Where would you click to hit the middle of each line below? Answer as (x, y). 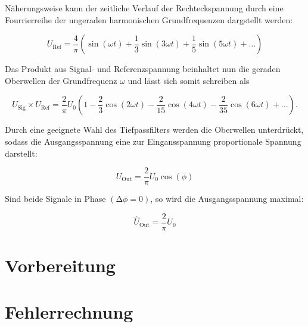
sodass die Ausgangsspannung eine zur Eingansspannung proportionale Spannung (153, 141)
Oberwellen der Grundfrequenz (61, 80)
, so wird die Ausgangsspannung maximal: (227, 199)
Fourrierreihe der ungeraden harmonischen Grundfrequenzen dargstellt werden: (149, 19)
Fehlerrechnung (69, 312)
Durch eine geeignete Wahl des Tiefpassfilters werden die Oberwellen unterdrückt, (154, 130)
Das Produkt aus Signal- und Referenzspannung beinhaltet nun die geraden (143, 69)
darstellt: (21, 153)
